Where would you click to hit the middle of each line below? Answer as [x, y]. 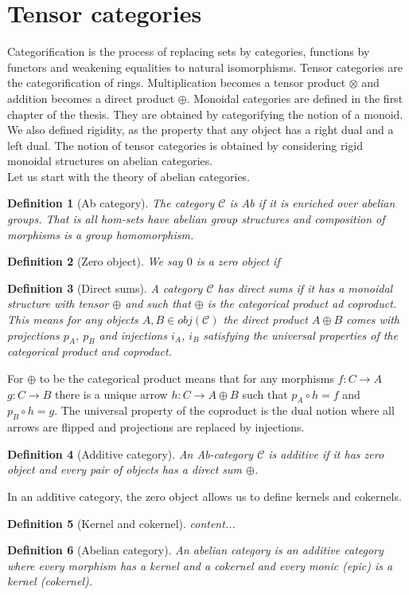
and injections [133, 335]
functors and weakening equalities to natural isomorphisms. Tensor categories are [205, 67]
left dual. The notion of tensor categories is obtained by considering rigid [185, 145]
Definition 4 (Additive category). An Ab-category [130, 453]
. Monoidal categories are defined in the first [295, 98]
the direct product [265, 319]
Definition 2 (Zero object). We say [95, 261]
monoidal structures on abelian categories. [110, 161]
